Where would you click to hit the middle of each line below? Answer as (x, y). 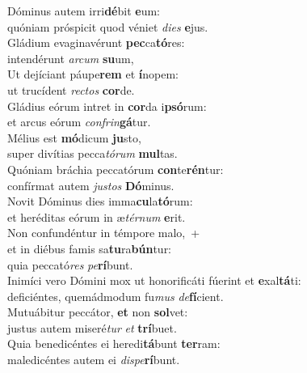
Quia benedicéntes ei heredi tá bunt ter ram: (114, 343)
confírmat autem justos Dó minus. (91, 185)
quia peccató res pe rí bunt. (70, 264)
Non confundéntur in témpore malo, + (104, 233)
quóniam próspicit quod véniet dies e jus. (108, 26)
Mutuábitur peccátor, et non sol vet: (98, 312)
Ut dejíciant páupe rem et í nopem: (93, 74)
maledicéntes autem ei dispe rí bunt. (94, 360)
